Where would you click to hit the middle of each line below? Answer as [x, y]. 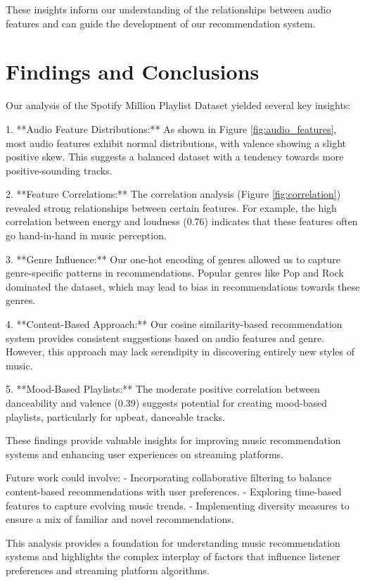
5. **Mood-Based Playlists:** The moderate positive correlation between [163, 389]
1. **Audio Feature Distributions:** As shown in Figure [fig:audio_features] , [171, 128]
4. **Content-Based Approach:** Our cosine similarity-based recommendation [174, 324]
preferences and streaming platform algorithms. [108, 570]
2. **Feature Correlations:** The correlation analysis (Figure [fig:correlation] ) [173, 194]
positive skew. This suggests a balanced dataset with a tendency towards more [175, 157]
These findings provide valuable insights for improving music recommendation [173, 440]
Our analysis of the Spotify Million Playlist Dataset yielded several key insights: [178, 105]
